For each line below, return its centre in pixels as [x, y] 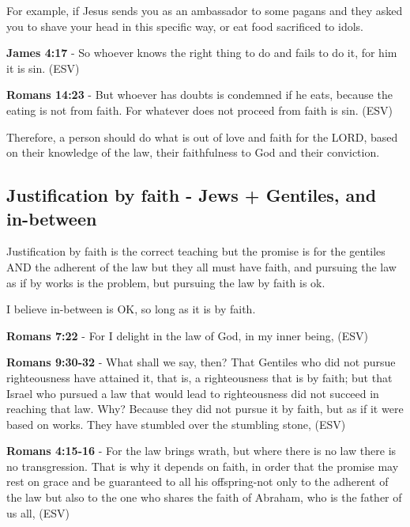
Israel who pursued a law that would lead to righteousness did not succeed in [193, 393]
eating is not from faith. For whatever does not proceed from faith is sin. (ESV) [199, 110]
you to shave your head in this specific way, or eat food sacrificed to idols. [185, 26]
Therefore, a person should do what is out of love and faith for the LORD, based [202, 136]
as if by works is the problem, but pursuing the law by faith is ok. [166, 282]
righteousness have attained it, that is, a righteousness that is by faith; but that [199, 377]
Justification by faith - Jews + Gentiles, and [192, 195]
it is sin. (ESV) [43, 68]
